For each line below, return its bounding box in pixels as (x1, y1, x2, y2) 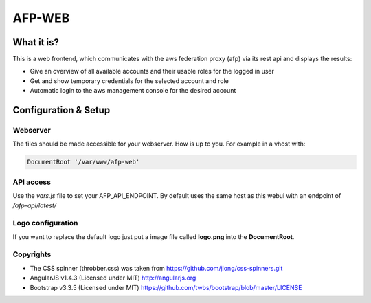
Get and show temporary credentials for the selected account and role (30, 76, 229, 85)
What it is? (12, 36, 60, 48)
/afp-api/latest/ (12, 201, 57, 210)
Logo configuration (12, 218, 78, 228)
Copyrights (12, 249, 52, 259)
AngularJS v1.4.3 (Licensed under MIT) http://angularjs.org (30, 273, 196, 282)
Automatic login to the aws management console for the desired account (30, 87, 236, 95)
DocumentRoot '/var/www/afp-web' (27, 158, 140, 166)
